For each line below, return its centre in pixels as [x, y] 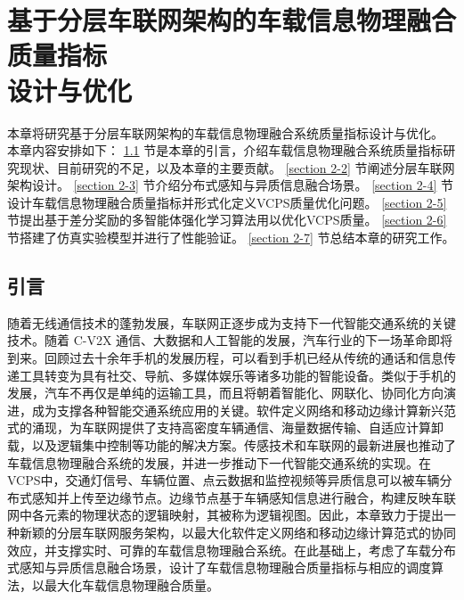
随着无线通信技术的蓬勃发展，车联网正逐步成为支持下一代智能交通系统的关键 [232, 322]
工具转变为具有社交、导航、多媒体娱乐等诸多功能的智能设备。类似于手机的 [237, 375]
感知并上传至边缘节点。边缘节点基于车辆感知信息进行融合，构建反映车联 [244, 497]
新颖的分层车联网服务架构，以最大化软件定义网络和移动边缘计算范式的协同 [237, 532]
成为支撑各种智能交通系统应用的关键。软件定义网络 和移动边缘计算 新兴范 [244, 410]
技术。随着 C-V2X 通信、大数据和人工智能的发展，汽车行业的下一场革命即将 [230, 340]
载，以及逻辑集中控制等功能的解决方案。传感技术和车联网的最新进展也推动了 [232, 445]
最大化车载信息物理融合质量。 [131, 584]
